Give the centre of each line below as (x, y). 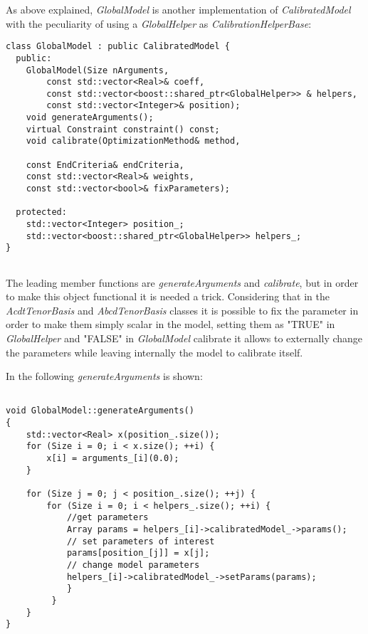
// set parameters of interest (141, 541)
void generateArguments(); (90, 118)
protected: (41, 212)
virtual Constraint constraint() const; (123, 129)
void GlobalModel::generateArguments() (100, 411)
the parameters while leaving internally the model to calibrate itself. (154, 352)
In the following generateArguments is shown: (104, 376)
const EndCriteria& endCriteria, (105, 165)
